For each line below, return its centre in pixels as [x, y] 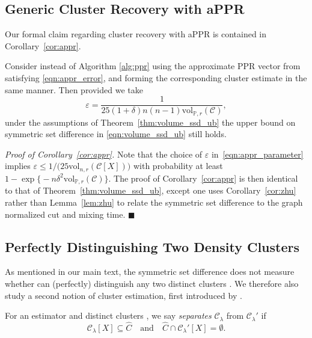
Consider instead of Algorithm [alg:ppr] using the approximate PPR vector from [153, 66]
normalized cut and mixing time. [65, 214]
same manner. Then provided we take [74, 89]
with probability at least [178, 166]
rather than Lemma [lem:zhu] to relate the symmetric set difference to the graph [154, 202]
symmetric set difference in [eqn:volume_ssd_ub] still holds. [116, 134]
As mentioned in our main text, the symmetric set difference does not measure [150, 272]
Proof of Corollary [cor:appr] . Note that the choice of [104, 154]
